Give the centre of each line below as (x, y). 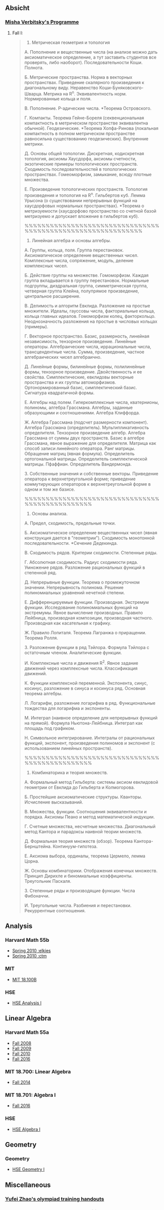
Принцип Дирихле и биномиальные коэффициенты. (79, 876)
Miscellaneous (28, 1185)
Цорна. (32, 861)
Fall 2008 (22, 1043)
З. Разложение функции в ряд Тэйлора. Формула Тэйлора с (87, 647)
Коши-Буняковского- (121, 88)
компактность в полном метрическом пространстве (80, 134)
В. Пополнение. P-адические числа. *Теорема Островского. (88, 108)
